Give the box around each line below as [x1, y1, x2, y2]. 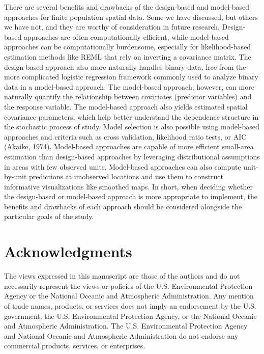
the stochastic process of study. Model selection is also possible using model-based [4, 121, 259, 132]
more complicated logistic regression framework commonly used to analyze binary [4, 71, 258, 82]
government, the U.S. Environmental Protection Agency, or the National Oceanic [4, 310, 257, 321]
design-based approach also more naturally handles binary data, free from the [4, 61, 246, 72]
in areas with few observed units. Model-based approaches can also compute [4, 161, 241, 172]
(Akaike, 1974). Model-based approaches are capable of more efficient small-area [4, 141, 254, 152]
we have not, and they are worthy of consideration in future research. [4, 21, 220, 32]
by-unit [4, 171, 27, 182]
